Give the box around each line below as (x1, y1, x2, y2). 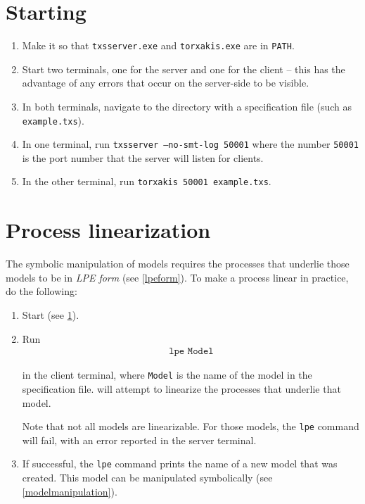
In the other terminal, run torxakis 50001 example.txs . (22, 174, 271, 189)
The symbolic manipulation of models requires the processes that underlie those (6, 256, 350, 271)
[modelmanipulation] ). (22, 484, 117, 498)
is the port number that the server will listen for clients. (22, 150, 264, 165)
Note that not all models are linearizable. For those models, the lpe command (22, 419, 359, 434)
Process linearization (6, 215, 211, 244)
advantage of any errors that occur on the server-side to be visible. (22, 75, 309, 90)
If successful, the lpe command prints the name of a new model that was (22, 456, 338, 471)
